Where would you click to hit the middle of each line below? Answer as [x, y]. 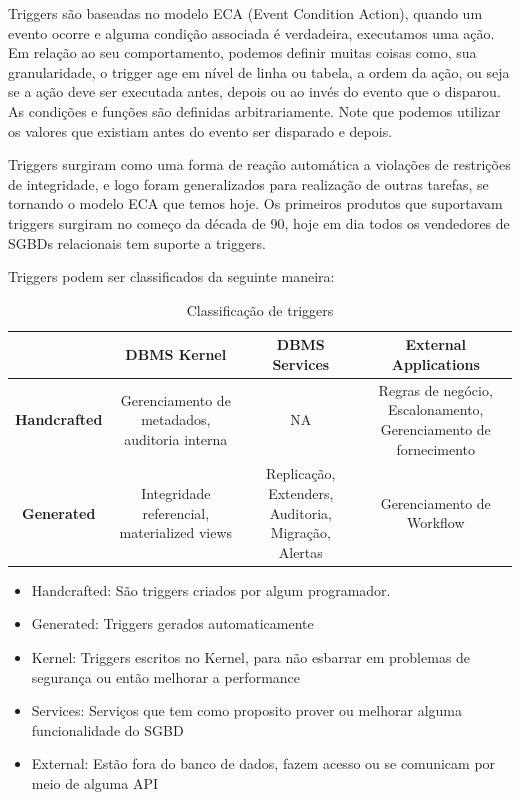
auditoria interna [176, 438]
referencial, [176, 512]
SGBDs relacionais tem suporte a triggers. [137, 242]
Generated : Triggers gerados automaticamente [172, 623]
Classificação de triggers [260, 309]
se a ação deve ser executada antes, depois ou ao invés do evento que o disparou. [254, 91]
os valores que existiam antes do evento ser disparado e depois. [200, 130]
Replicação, [301, 473]
